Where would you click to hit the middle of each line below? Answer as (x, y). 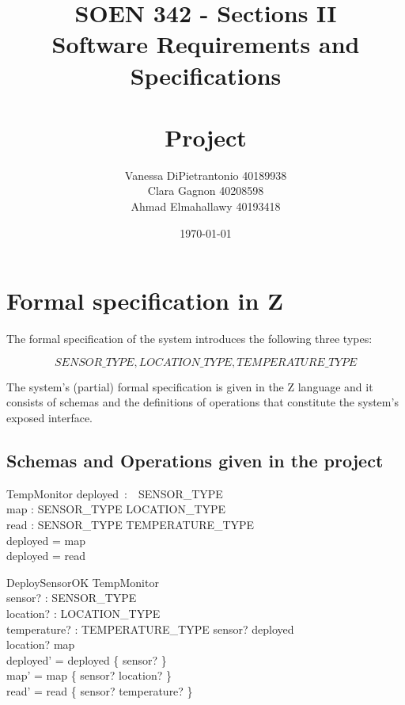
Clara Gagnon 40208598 (206, 191)
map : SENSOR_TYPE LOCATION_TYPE (116, 509)
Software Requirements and (206, 44)
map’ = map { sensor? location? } (89, 675)
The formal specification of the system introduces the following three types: (189, 339)
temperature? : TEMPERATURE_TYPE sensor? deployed (150, 629)
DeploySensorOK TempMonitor (83, 582)
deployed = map (46, 540)
